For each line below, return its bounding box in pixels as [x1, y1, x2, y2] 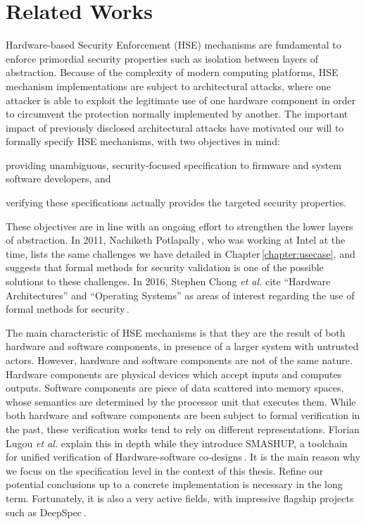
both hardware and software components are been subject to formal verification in [6, 408, 360, 423]
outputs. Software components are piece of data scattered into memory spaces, [6, 380, 344, 395]
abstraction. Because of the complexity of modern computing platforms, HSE [6, 65, 339, 80]
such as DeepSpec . [6, 504, 87, 519]
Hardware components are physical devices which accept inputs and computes [6, 366, 342, 381]
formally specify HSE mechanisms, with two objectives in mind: [6, 134, 280, 149]
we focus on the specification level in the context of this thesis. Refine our [6, 463, 324, 478]
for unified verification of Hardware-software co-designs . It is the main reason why [6, 449, 360, 464]
